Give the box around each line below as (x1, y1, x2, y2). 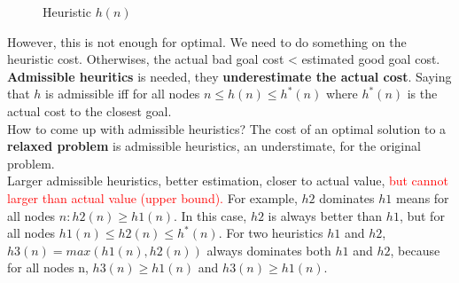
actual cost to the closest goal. (7, 101, 172, 120)
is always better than (268, 206, 383, 224)
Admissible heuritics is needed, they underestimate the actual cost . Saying (7, 67, 452, 85)
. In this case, (174, 206, 247, 224)
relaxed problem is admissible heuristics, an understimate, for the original (7, 137, 421, 155)
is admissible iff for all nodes (45, 84, 200, 103)
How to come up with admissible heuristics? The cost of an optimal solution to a (7, 119, 447, 138)
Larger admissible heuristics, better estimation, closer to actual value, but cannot (7, 171, 448, 190)
